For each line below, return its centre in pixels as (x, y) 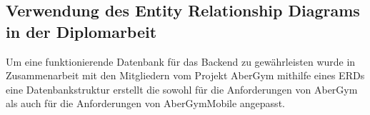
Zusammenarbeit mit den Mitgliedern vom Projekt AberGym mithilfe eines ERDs (185, 75)
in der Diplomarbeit (81, 31)
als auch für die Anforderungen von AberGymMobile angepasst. (145, 103)
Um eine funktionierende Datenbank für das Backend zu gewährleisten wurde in (181, 61)
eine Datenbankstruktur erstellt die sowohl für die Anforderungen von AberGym (182, 89)
